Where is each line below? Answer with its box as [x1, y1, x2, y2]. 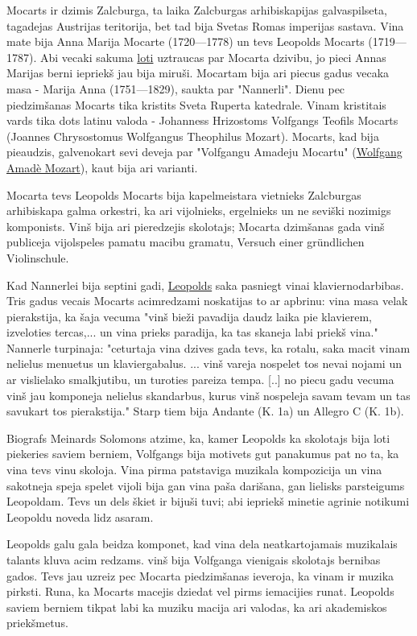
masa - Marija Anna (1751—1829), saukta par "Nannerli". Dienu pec [6, 80, 345, 97]
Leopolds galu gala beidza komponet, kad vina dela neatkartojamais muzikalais [6, 535, 398, 552]
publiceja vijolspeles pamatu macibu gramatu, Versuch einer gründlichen [6, 233, 365, 250]
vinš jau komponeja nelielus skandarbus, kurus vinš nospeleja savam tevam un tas [6, 386, 411, 403]
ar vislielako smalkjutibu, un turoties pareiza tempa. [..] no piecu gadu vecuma [6, 371, 394, 388]
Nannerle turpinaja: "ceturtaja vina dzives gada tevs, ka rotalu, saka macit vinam [6, 339, 411, 356]
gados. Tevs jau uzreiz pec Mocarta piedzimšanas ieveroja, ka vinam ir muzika [6, 567, 394, 584]
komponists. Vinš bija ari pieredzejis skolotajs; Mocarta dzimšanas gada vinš [6, 217, 385, 234]
